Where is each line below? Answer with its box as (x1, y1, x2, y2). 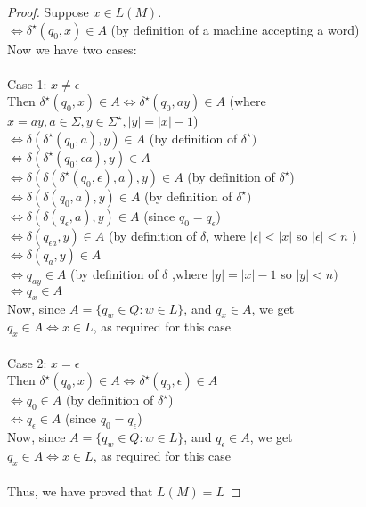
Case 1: (7, 74, 47, 93)
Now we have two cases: (7, 39, 137, 58)
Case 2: (7, 353, 47, 372)
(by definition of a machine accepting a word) (110, 20, 360, 38)
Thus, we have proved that (7, 482, 153, 501)
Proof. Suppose (7, 3, 89, 20)
